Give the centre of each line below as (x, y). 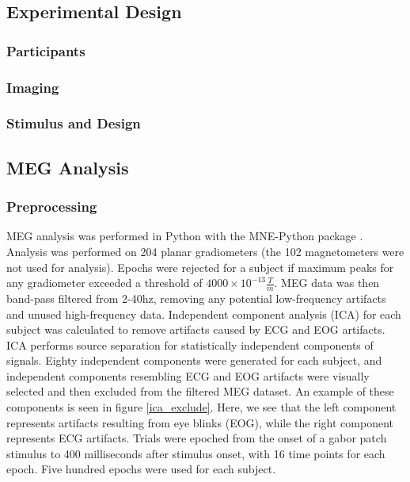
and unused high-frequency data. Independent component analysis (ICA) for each (204, 314)
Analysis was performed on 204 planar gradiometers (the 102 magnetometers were (205, 251)
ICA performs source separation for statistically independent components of (190, 344)
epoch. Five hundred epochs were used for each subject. (141, 469)
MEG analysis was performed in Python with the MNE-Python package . (185, 236)
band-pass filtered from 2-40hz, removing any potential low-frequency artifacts (196, 298)
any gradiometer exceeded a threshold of (104, 283)
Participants (46, 50)
